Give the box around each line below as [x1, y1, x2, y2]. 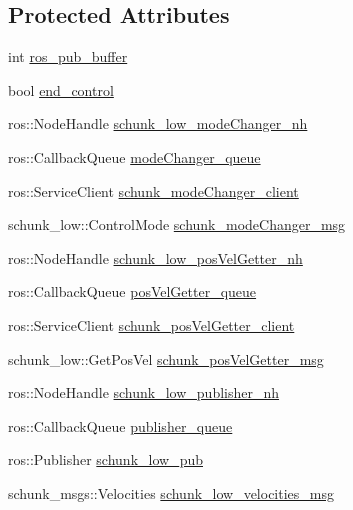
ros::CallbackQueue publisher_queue [8, 415, 233, 436]
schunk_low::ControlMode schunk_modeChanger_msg [8, 214, 346, 235]
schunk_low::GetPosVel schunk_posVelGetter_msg [8, 348, 324, 369]
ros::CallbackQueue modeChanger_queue [8, 146, 261, 167]
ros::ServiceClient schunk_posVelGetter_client [8, 314, 295, 335]
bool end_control [8, 79, 114, 100]
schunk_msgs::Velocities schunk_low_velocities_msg [8, 482, 335, 503]
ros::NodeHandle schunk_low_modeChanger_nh [8, 113, 308, 134]
